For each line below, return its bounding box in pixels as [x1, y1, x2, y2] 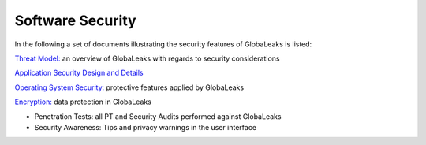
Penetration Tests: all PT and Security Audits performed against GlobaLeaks [34, 111, 282, 121]
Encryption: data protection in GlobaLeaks [14, 97, 151, 106]
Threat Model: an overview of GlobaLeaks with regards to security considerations [14, 54, 280, 63]
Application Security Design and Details [14, 68, 144, 78]
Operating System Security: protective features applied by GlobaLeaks [14, 83, 245, 92]
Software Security [14, 12, 137, 29]
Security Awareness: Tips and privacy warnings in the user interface [34, 122, 256, 132]
